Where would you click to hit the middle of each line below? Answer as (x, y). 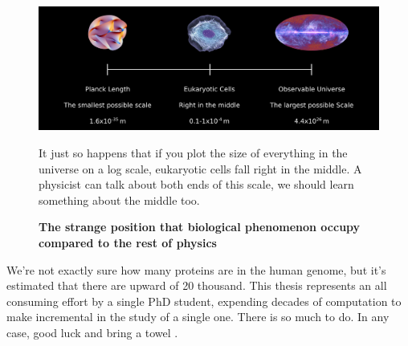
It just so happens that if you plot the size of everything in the (193, 153)
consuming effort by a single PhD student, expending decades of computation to (204, 301)
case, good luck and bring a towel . (92, 332)
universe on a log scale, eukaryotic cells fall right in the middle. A (200, 168)
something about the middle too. (119, 199)
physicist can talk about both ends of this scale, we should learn (196, 184)
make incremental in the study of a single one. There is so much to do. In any (198, 317)
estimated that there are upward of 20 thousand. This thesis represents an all (197, 285)
